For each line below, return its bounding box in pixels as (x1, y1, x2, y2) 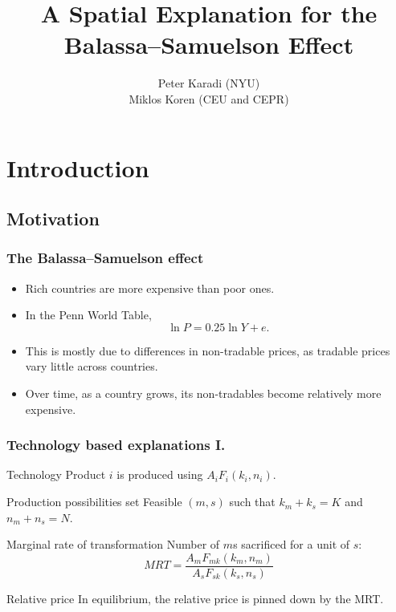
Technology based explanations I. (6, 435, 226, 455)
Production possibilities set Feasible (6, 493, 182, 510)
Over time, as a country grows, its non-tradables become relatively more (25, 385, 382, 402)
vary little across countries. (25, 358, 158, 375)
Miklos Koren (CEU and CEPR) (129, 90, 289, 107)
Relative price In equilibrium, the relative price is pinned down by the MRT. (6, 590, 384, 606)
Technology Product (6, 466, 106, 483)
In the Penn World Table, (25, 306, 152, 323)
